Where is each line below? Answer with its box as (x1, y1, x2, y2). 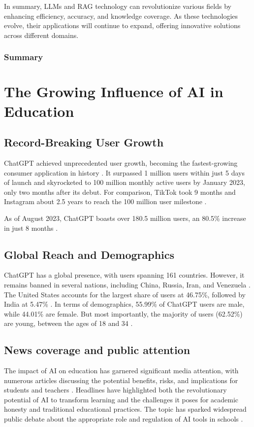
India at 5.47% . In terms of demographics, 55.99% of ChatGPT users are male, (4, 299, 245, 309)
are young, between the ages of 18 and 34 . (4, 318, 133, 328)
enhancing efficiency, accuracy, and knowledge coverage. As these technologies (4, 10, 238, 21)
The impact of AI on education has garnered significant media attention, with (4, 365, 239, 376)
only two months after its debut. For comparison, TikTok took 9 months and (4, 186, 236, 197)
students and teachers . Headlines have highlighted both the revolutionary (4, 385, 227, 395)
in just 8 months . (4, 222, 58, 233)
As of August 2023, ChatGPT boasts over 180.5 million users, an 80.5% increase (4, 213, 246, 223)
